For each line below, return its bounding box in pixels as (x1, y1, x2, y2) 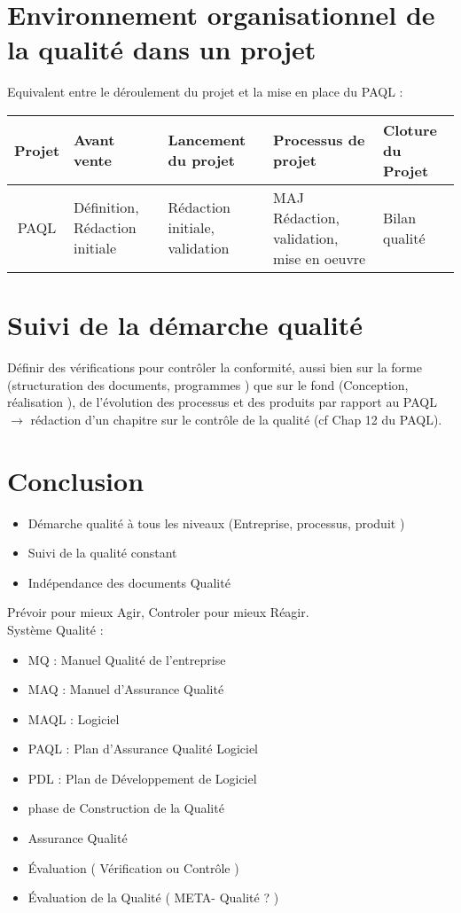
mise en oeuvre (273, 247, 366, 269)
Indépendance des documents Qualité (27, 573, 230, 591)
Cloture (383, 119, 437, 140)
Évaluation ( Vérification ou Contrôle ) (27, 858, 239, 877)
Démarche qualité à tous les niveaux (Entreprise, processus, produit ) (27, 513, 405, 532)
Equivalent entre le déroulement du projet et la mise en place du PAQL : (7, 82, 403, 101)
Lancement (168, 129, 246, 151)
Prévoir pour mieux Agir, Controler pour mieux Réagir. (7, 603, 309, 621)
